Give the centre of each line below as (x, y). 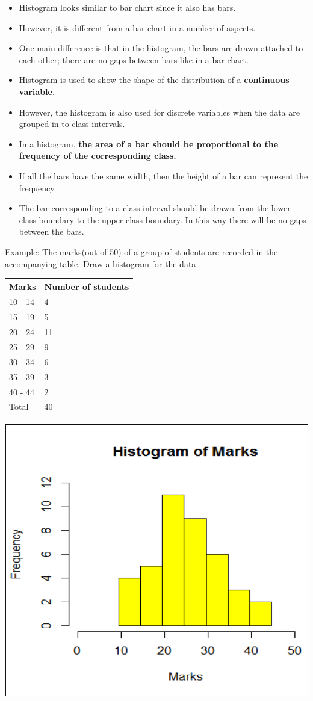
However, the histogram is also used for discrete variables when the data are (159, 112)
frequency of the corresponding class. (98, 156)
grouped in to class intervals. (72, 124)
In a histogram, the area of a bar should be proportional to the (149, 144)
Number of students (87, 286)
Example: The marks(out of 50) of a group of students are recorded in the (141, 251)
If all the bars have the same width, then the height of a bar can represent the (163, 175)
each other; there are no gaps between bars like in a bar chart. (134, 59)
